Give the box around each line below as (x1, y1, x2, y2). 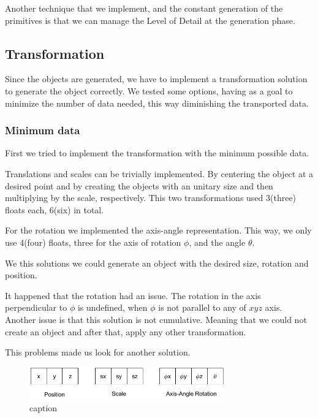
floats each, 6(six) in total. (5, 203, 104, 216)
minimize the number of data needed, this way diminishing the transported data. (5, 96, 309, 109)
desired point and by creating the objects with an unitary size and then (5, 179, 273, 192)
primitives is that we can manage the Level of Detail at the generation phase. (5, 13, 295, 26)
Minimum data (5, 123, 80, 138)
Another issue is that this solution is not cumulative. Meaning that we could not (5, 313, 307, 325)
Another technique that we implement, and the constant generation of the (5, 2, 283, 14)
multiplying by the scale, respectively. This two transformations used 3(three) (5, 191, 297, 204)
